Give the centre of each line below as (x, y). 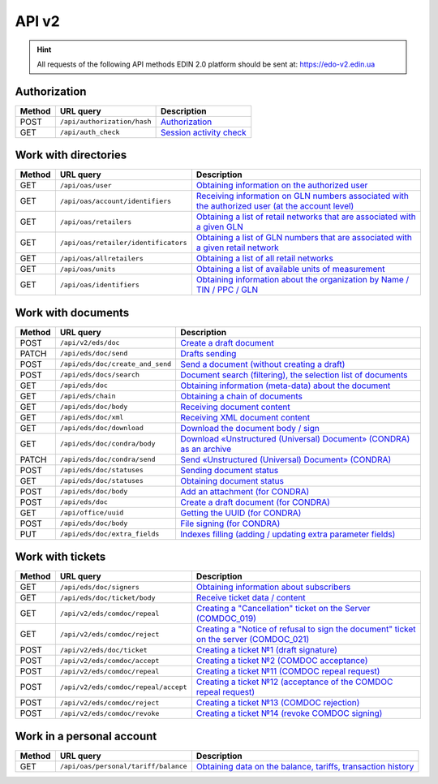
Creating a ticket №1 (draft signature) (267, 650)
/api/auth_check (90, 133)
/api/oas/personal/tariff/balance (123, 767)
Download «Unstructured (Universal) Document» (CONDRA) (295, 438)
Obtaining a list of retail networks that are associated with (306, 217)
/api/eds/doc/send (94, 353)
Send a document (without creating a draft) (263, 364)
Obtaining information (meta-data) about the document (286, 386)
